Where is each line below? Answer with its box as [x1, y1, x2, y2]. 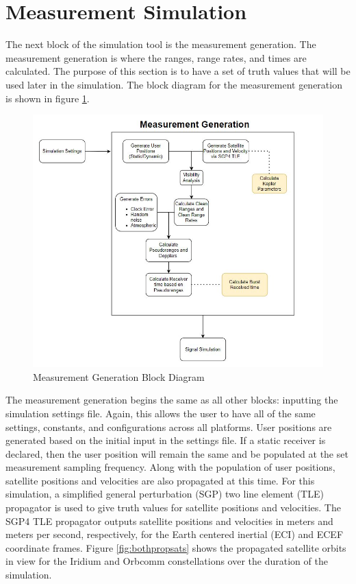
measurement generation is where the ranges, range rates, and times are [5, 50, 307, 65]
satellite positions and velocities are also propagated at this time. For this [5, 473, 315, 487]
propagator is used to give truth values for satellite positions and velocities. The [5, 500, 341, 515]
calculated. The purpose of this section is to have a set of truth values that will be [5, 64, 351, 78]
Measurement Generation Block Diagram [33, 369, 205, 384]
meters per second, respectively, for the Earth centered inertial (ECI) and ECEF [5, 527, 344, 541]
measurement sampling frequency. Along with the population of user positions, [5, 460, 335, 474]
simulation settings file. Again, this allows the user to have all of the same [5, 406, 316, 420]
